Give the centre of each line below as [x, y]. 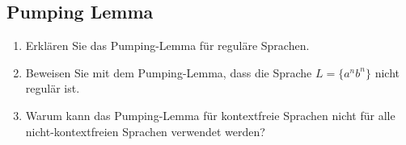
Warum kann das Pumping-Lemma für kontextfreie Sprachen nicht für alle [210, 115]
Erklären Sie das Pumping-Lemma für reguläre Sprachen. [167, 46]
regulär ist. [53, 88]
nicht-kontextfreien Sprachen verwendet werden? [145, 131]
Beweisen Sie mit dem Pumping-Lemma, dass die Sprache [169, 72]
